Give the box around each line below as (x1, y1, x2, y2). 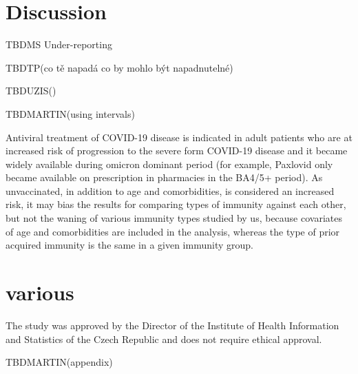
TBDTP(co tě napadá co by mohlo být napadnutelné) (6, 60, 233, 74)
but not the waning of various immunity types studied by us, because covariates (6, 211, 342, 225)
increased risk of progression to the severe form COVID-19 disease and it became (6, 143, 348, 158)
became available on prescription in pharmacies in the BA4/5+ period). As (6, 170, 323, 185)
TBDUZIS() (6, 83, 56, 98)
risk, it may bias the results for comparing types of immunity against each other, (6, 197, 346, 211)
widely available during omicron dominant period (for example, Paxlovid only (6, 156, 333, 171)
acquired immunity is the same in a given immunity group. (6, 238, 253, 252)
